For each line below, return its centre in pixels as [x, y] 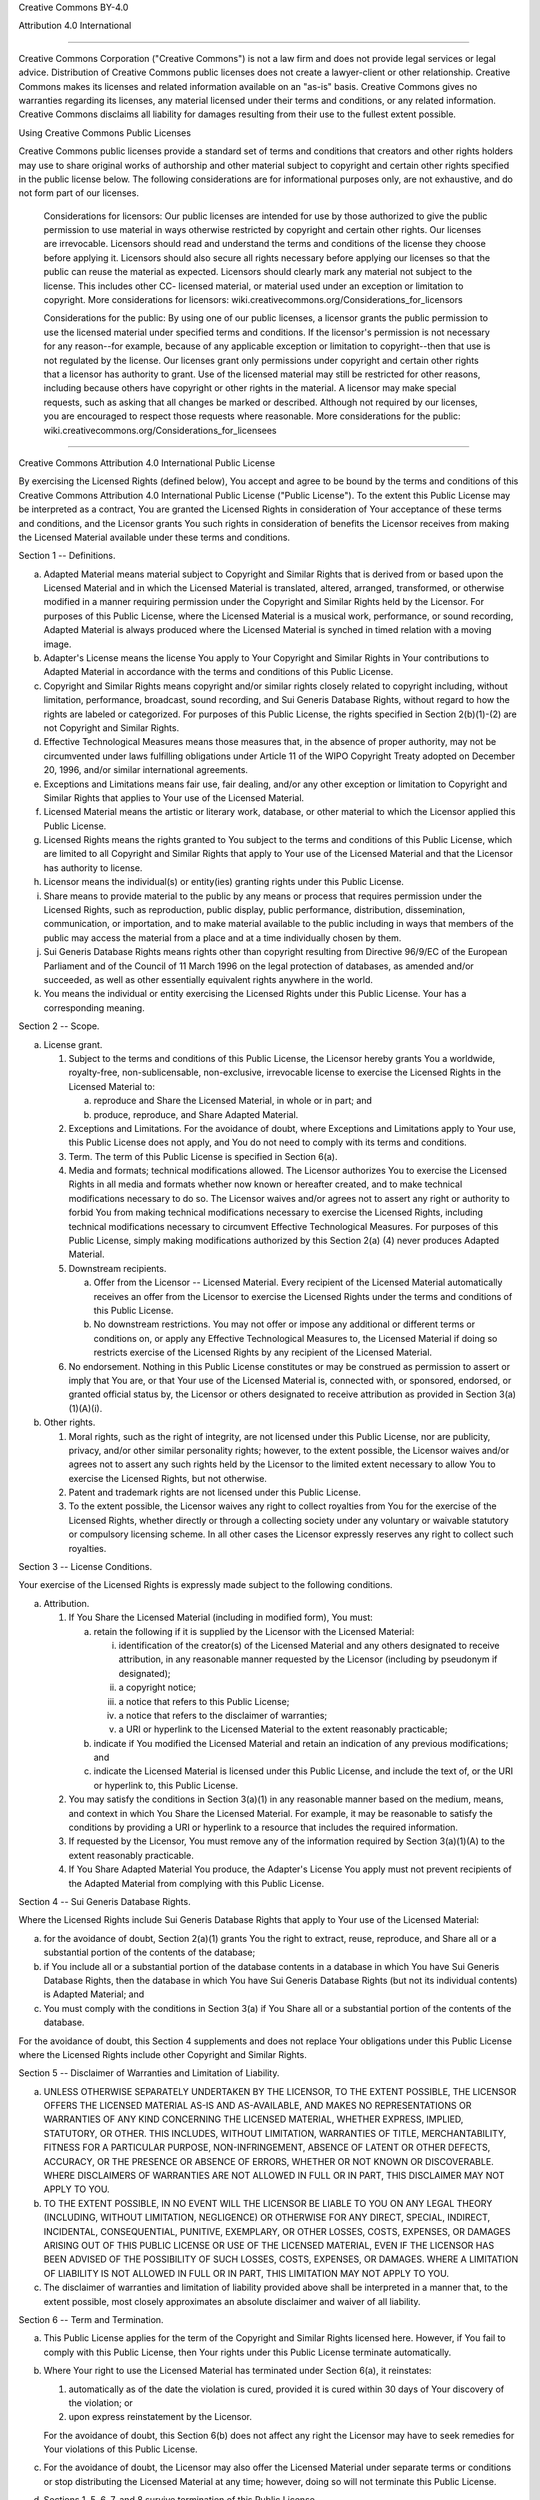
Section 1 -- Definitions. [67, 556]
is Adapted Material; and [94, 1994]
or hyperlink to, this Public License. [166, 1785]
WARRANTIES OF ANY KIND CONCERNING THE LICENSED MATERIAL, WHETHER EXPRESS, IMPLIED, [253, 2119]
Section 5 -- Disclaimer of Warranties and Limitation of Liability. [149, 2073]
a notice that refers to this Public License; [204, 1701]
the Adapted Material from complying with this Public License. [196, 1883]
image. [57, 644]
